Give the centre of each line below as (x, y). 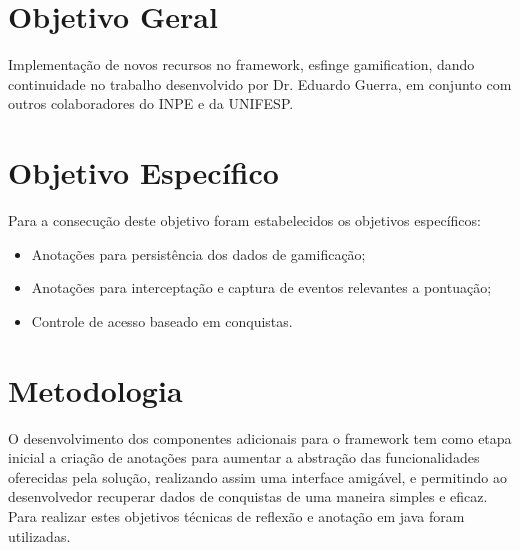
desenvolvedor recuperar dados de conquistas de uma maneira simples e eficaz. (248, 496)
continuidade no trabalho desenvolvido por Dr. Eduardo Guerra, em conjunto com (260, 83)
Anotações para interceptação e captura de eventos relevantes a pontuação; (261, 287)
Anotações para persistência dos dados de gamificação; (198, 253)
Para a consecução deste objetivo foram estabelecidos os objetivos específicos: (244, 220)
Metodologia (95, 389)
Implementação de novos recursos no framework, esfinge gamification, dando (241, 64)
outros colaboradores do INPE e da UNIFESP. (151, 103)
